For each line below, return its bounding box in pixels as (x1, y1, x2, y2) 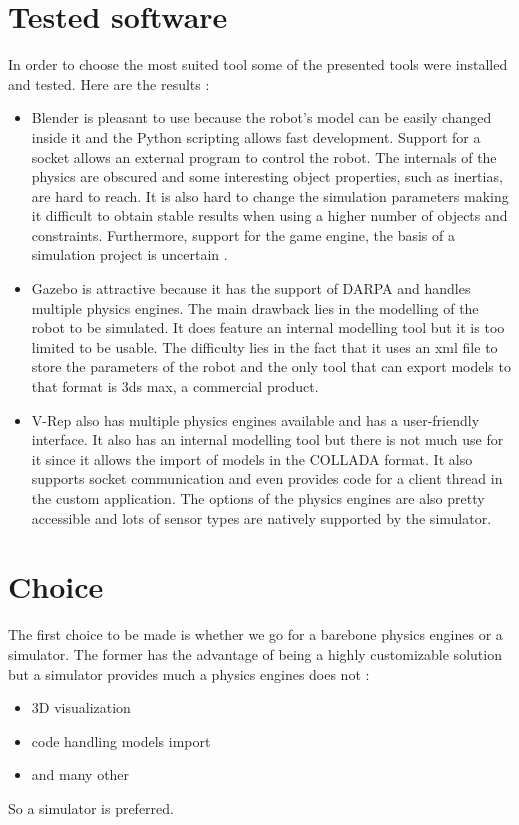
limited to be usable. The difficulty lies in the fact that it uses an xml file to (31, 336, 498, 357)
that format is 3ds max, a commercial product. (31, 376, 319, 397)
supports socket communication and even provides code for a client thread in (31, 468, 503, 489)
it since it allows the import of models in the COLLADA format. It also (31, 448, 473, 469)
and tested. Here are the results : (8, 73, 210, 94)
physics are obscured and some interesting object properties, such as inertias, (31, 166, 503, 187)
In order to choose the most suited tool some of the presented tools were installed (8, 54, 508, 75)
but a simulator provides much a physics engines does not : (8, 663, 370, 684)
